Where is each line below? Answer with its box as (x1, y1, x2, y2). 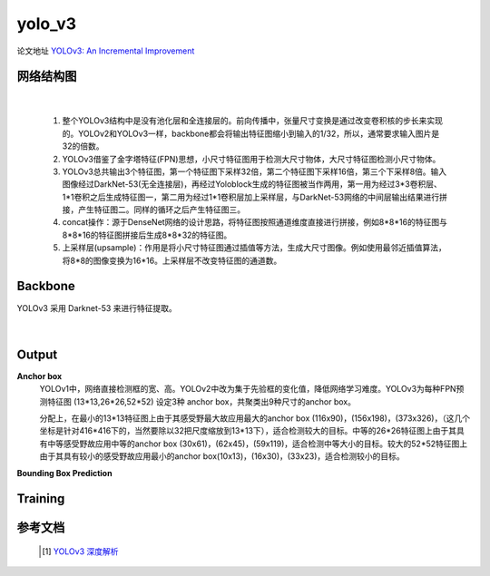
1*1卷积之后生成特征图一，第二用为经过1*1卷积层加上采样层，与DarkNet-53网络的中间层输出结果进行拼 (62, 191, 448, 202)
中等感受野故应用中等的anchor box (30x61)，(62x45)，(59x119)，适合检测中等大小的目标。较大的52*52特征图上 (46, 438, 468, 449)
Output (16, 347, 58, 362)
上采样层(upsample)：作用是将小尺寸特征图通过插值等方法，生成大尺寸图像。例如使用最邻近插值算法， (62, 242, 446, 253)
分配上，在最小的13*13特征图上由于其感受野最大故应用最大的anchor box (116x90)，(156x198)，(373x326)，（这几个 (39, 413, 471, 424)
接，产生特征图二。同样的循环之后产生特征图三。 (62, 204, 245, 215)
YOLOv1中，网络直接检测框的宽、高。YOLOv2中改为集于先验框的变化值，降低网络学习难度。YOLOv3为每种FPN (39, 384, 457, 395)
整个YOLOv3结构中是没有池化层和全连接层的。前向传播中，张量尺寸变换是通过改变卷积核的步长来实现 (62, 115, 444, 126)
